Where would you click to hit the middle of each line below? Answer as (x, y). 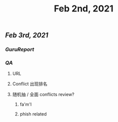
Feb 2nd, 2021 (84, 9)
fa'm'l (26, 105)
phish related (33, 114)
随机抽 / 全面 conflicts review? (43, 95)
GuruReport (20, 49)
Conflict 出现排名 (30, 84)
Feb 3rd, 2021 (27, 35)
